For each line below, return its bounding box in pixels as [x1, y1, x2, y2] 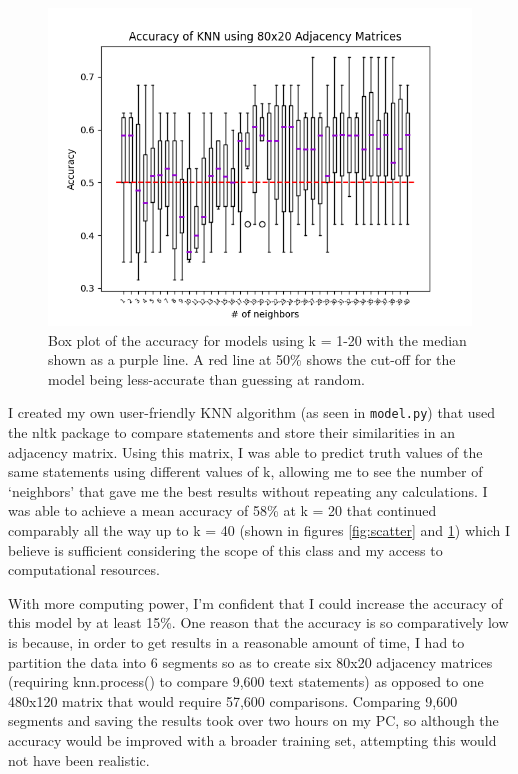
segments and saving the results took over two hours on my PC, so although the [8, 710, 499, 731]
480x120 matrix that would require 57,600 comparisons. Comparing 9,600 [8, 690, 458, 711]
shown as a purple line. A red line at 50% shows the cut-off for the [48, 349, 456, 370]
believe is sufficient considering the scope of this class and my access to [8, 539, 443, 560]
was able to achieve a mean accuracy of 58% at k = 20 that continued [8, 500, 437, 521]
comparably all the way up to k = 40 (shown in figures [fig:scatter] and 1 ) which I [8, 520, 511, 540]
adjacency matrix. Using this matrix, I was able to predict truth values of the [8, 441, 483, 462]
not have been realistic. [8, 749, 150, 770]
